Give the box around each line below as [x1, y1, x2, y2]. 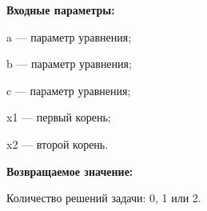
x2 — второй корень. [6, 135, 109, 152]
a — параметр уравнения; [6, 28, 132, 45]
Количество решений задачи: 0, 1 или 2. [6, 189, 201, 206]
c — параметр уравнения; [6, 82, 131, 98]
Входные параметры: [6, 2, 115, 18]
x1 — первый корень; [6, 109, 111, 125]
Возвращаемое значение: [6, 162, 133, 179]
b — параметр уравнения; [6, 55, 132, 72]
